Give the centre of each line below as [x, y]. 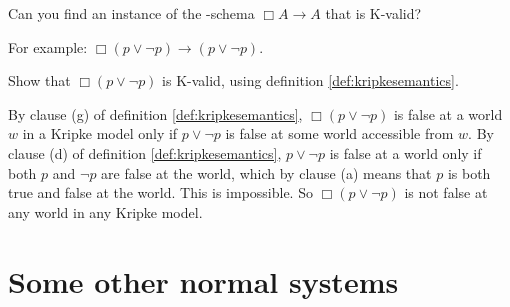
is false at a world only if [405, 152]
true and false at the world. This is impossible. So [160, 192]
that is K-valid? [373, 13]
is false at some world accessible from [339, 133]
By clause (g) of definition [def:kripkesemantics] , [155, 113]
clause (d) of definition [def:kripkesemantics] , [145, 152]
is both [469, 172]
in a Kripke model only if [100, 133]
